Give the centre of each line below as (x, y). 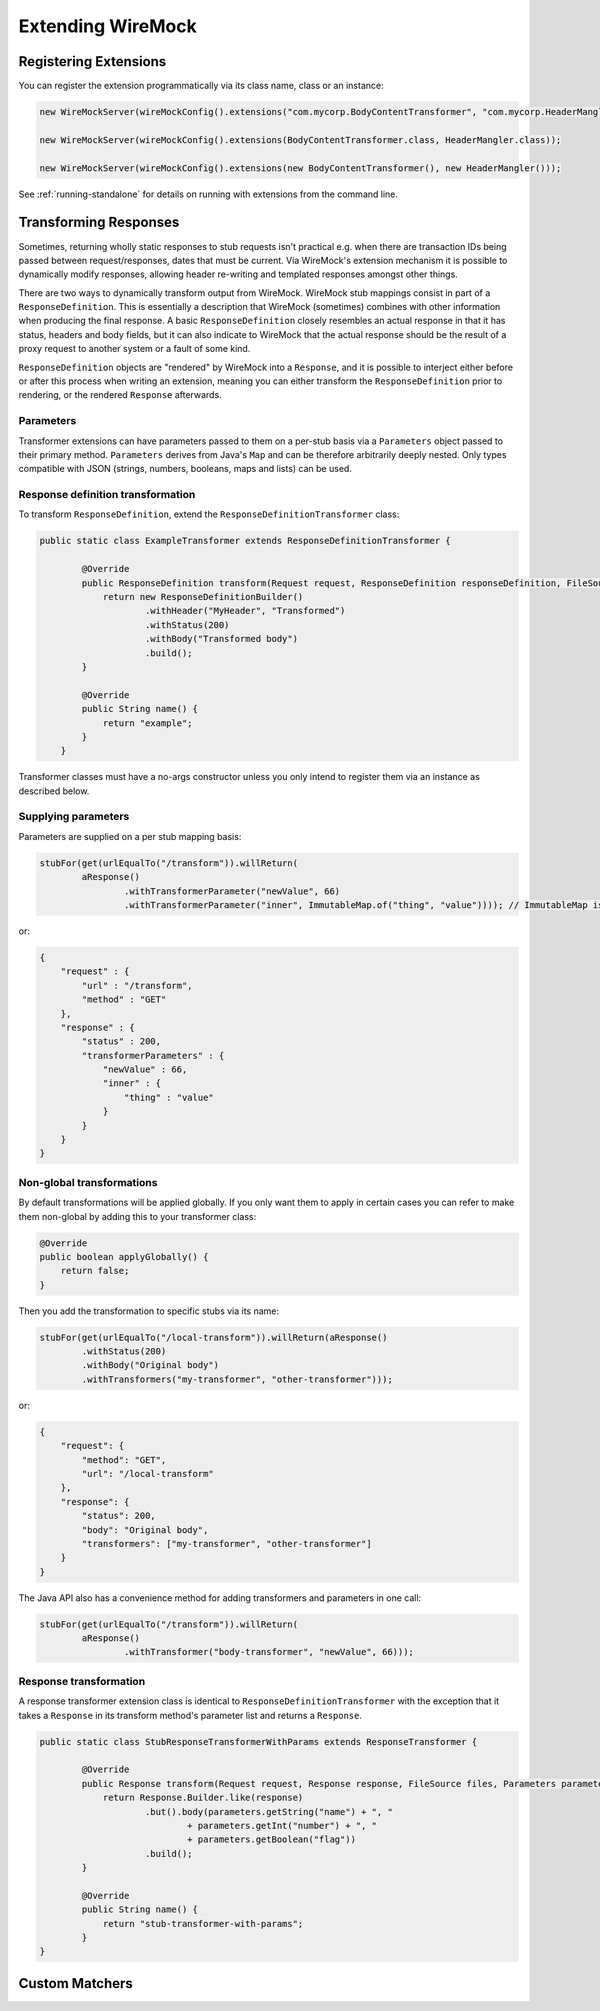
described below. (54, 791)
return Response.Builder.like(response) (203, 1798)
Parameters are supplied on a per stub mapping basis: (130, 836)
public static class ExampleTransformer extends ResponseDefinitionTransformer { (245, 541)
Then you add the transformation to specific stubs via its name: (149, 1311)
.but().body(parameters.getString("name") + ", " (269, 1811)
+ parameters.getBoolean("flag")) (271, 1839)
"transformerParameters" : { (153, 1055)
